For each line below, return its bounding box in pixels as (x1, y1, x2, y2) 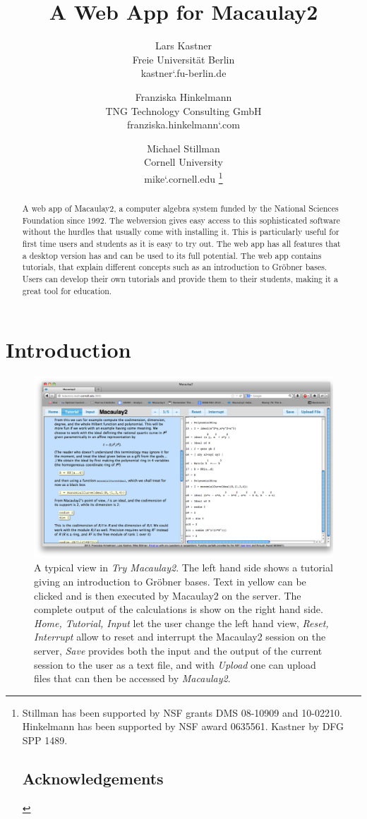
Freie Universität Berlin (132, 51, 235, 66)
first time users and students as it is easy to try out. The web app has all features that (22, 237, 341, 249)
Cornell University (144, 154, 223, 169)
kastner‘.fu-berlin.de (140, 66, 227, 80)
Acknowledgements (22, 767, 164, 789)
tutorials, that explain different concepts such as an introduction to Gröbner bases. (22, 261, 327, 273)
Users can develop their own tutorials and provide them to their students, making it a (22, 272, 338, 284)
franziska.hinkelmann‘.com (127, 117, 240, 132)
